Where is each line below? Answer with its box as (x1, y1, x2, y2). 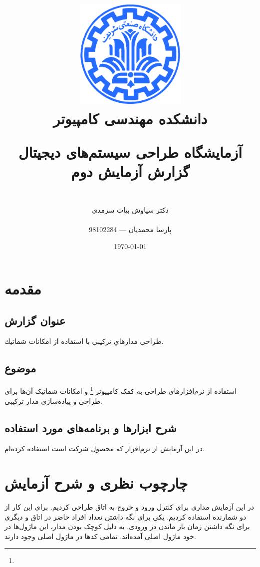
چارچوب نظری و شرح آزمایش (4, 473, 188, 493)
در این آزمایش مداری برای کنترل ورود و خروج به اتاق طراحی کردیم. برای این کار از (4, 502, 254, 512)
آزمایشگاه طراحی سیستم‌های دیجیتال (18, 141, 242, 162)
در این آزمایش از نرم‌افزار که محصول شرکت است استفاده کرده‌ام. (4, 443, 205, 454)
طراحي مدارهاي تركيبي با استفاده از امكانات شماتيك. (4, 336, 164, 346)
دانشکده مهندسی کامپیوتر (53, 108, 208, 128)
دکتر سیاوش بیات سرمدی (92, 204, 169, 215)
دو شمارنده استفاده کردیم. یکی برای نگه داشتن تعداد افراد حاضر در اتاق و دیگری (4, 511, 247, 522)
